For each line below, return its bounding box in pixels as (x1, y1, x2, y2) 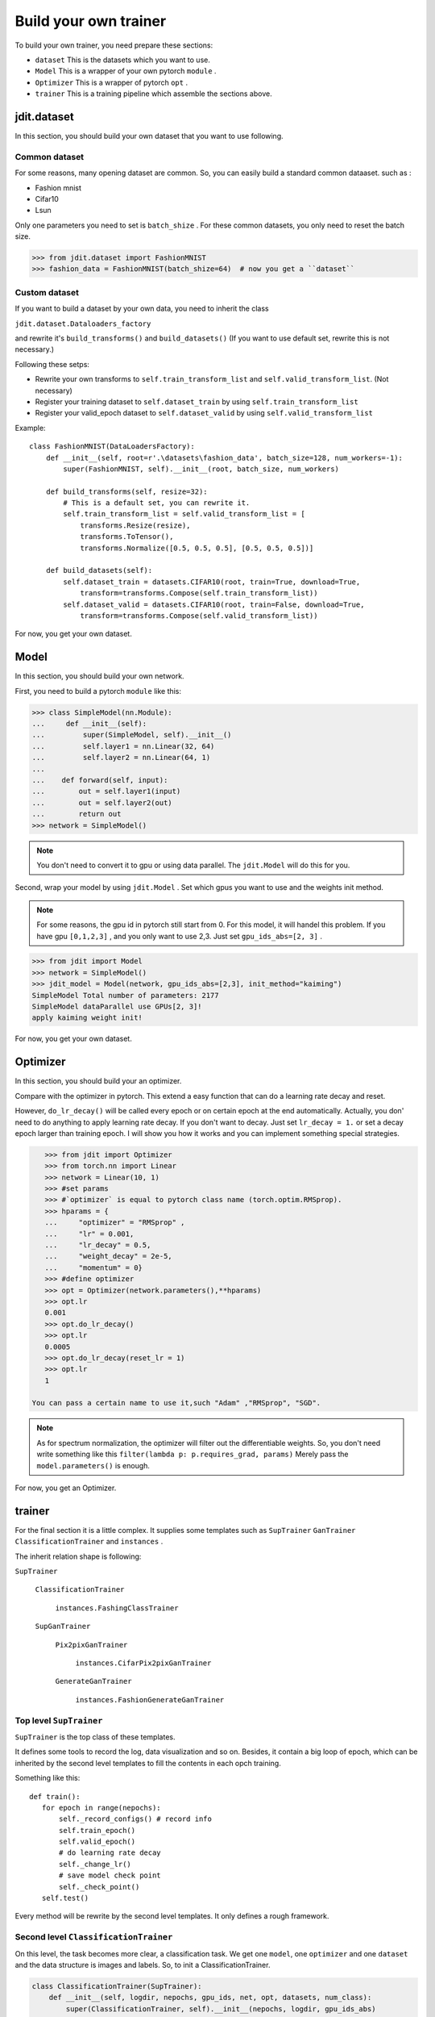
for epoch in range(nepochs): (41, 1803, 161, 1812)
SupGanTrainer (35, 1622, 91, 1631)
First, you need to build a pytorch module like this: (14, 686, 181, 695)
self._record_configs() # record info (59, 1814, 213, 1823)
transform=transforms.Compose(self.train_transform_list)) (80, 589, 318, 598)
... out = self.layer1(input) (31, 787, 181, 796)
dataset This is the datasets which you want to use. (35, 55, 211, 65)
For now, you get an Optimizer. (14, 1483, 117, 1493)
